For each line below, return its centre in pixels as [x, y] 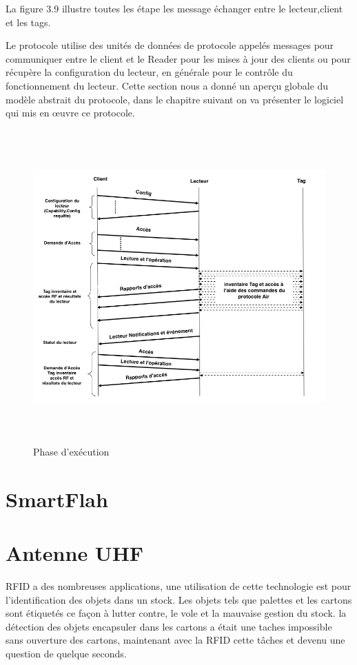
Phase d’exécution [71, 451]
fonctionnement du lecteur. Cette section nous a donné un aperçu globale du [167, 85]
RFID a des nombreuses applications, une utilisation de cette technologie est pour [178, 585]
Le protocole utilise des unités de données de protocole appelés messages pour [170, 45]
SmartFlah [57, 499]
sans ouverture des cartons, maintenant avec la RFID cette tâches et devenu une [175, 640]
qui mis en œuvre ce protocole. [70, 113]
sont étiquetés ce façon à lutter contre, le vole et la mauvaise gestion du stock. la [176, 613]
